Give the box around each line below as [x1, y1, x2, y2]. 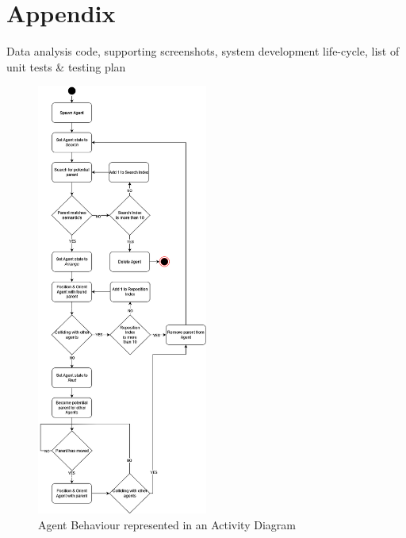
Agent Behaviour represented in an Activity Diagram [38, 516, 296, 532]
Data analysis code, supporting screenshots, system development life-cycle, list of [6, 43, 400, 60]
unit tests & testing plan [6, 58, 126, 75]
